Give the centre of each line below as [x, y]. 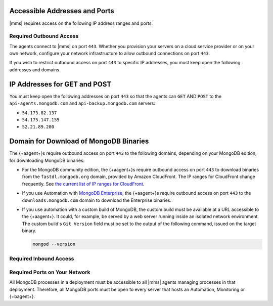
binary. [29, 231]
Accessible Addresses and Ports [62, 11]
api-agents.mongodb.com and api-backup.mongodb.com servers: [82, 103]
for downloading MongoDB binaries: [47, 160]
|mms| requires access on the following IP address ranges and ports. [81, 23]
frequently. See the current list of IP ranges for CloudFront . [83, 184]
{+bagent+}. [22, 296]
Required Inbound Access [42, 259]
